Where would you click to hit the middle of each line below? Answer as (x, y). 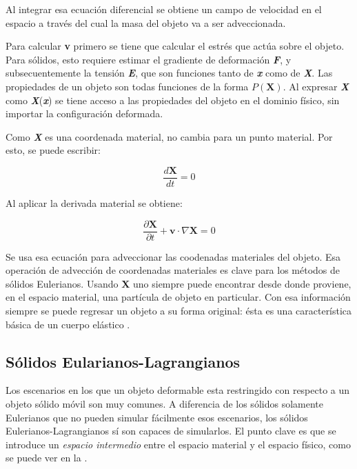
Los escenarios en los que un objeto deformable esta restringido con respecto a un (178, 390)
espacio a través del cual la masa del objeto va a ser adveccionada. (146, 22)
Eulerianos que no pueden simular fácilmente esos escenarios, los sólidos (157, 417)
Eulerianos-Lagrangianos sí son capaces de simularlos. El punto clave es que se (171, 431)
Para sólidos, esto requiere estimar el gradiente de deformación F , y (149, 59)
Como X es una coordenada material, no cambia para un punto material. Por (169, 136)
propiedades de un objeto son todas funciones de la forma (127, 86)
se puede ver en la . (47, 458)
